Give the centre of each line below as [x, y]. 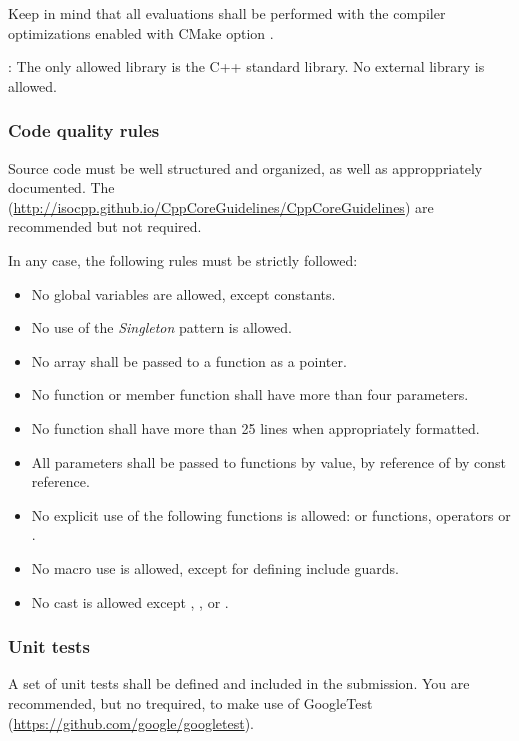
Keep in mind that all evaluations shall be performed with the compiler [227, 13]
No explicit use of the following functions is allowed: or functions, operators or [271, 514]
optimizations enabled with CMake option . [141, 32]
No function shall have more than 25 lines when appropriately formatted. [255, 427]
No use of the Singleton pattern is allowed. [161, 327]
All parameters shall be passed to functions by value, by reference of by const [269, 461]
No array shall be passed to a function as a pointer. [189, 360]
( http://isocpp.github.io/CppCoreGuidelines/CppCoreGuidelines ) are [221, 206]
